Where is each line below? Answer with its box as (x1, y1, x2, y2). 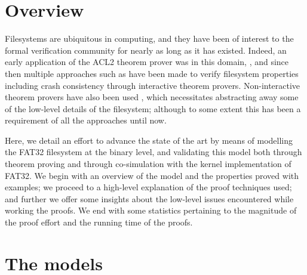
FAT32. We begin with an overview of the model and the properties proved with (5, 169, 299, 181)
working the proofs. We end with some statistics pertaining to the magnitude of (5, 204, 297, 217)
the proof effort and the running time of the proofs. (5, 216, 193, 228)
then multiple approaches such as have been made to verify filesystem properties (5, 67, 299, 79)
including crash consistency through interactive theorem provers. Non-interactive (5, 79, 300, 91)
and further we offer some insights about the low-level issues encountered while (5, 192, 294, 205)
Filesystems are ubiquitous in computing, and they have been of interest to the (5, 32, 294, 45)
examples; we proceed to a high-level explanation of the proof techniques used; (5, 181, 292, 193)
